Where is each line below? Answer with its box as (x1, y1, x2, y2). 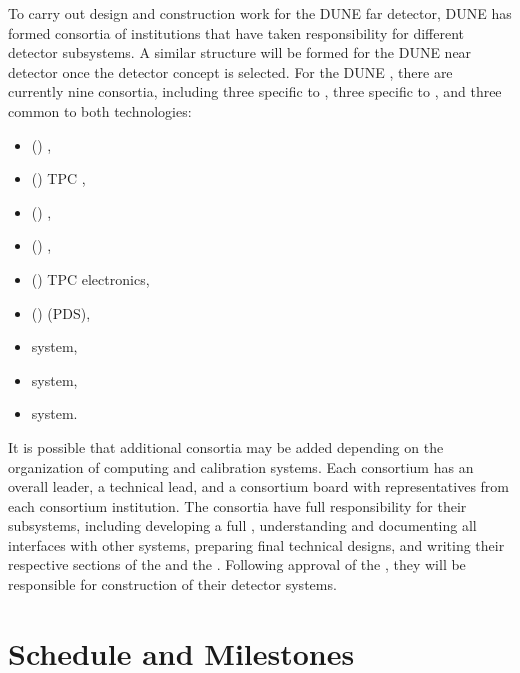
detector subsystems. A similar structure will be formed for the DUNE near (8, 42, 472, 63)
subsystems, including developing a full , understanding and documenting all (8, 515, 477, 536)
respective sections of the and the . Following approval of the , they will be (8, 554, 466, 575)
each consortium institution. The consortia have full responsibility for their (8, 495, 467, 516)
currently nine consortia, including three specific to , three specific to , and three (8, 81, 502, 102)
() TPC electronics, (31, 268, 150, 289)
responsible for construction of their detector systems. (8, 574, 337, 595)
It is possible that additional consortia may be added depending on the (8, 436, 444, 457)
